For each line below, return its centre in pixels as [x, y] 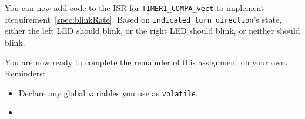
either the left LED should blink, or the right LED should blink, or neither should [152, 31]
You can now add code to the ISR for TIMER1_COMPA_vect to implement [135, 8]
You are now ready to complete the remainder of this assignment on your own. [146, 62]
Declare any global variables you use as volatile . [108, 92]
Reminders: [25, 73]
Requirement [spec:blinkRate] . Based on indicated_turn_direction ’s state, [143, 19]
